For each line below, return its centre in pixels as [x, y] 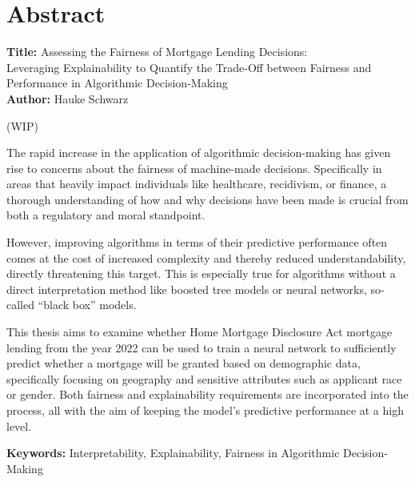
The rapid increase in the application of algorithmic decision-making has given [199, 153]
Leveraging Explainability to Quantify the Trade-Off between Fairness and [189, 67]
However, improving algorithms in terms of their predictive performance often [197, 242]
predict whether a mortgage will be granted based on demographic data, [184, 363]
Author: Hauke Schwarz [68, 98]
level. [19, 426]
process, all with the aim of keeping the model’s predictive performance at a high [205, 410]
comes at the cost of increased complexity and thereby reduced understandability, [206, 257]
